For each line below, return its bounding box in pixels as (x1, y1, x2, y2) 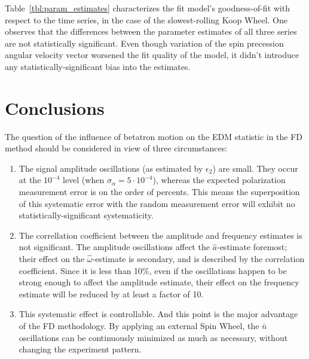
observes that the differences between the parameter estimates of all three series (5, 25, 297, 38)
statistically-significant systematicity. (19, 209, 154, 221)
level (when (62, 174, 105, 186)
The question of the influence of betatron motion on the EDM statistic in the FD (5, 130, 303, 142)
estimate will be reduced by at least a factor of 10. (19, 287, 204, 300)
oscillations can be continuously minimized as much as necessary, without (19, 331, 288, 343)
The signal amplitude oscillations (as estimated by (19, 162, 203, 174)
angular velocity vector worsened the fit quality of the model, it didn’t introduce (5, 48, 299, 61)
